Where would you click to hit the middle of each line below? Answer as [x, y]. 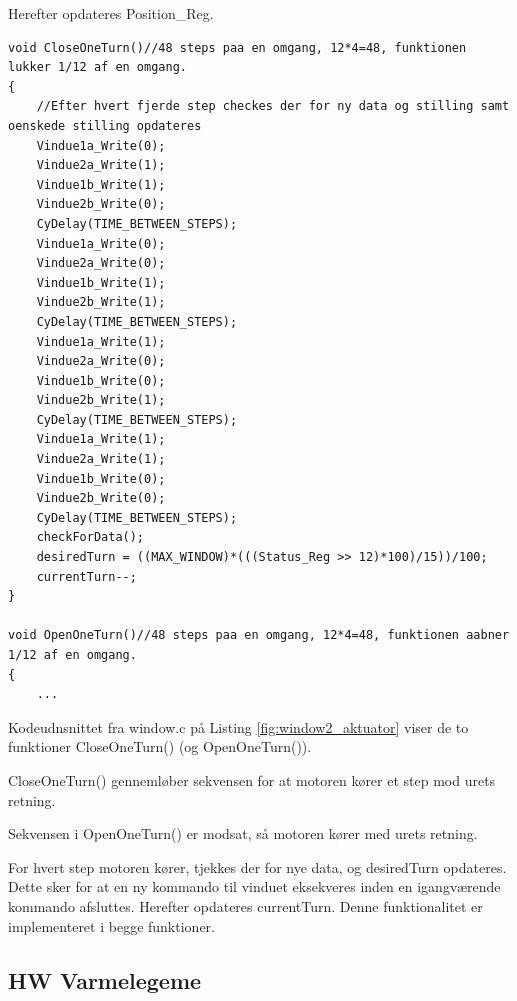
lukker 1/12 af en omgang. [97, 67]
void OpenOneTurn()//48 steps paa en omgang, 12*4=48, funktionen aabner [259, 635]
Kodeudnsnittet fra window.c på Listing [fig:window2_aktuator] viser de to [238, 726]
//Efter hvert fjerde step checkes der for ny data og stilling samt [273, 106]
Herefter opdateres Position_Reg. [111, 13]
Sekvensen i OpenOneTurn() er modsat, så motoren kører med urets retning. [243, 833]
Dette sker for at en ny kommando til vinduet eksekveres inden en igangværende [254, 886]
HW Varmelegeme [105, 979]
